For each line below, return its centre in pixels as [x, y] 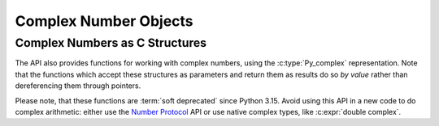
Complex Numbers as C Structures [111, 43]
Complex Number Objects [104, 21]
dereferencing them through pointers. [78, 86]
